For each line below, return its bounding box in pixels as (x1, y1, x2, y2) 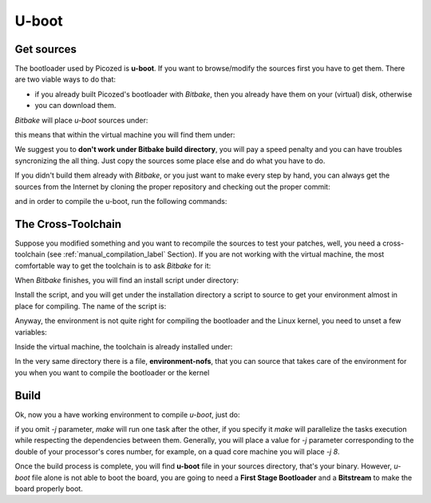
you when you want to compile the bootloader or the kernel (14, 368, 210, 377)
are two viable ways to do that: (14, 74, 116, 84)
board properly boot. (14, 484, 83, 493)
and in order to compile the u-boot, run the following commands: (14, 196, 227, 206)
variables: (14, 327, 47, 337)
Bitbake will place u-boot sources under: (14, 115, 148, 125)
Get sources (14, 42, 77, 56)
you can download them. (34, 101, 117, 110)
